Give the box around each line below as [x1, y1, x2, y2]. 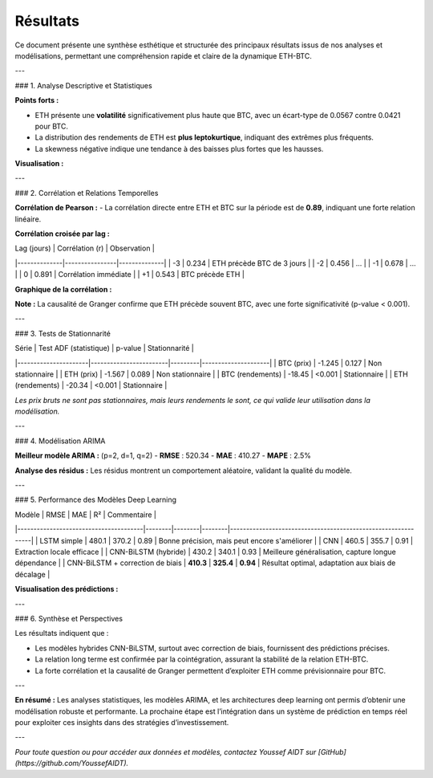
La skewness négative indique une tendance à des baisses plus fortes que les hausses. [34, 144, 324, 153]
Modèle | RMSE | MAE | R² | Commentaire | [14, 510, 156, 519]
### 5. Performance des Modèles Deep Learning [14, 495, 176, 505]
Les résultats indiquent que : [14, 629, 109, 638]
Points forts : [14, 96, 59, 105]
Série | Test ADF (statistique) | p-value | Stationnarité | [14, 344, 194, 353]
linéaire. [14, 214, 42, 224]
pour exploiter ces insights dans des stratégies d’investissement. [14, 718, 229, 727]
